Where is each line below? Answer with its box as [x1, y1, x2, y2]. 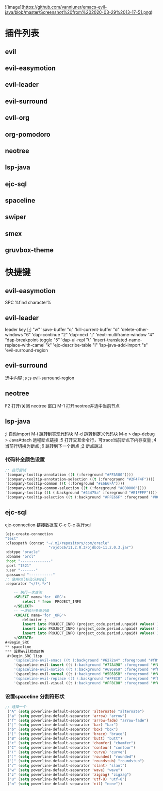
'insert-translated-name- [92, 337, 142, 343]
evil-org [5, 114, 30, 122]
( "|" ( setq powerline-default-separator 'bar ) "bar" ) [7, 722, 118, 727]
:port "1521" [5, 563, 32, 568]
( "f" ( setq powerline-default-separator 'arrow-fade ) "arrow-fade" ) [7, 718, 149, 723]
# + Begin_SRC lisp [7, 653, 42, 659]
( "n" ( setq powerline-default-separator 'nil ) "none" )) [7, 781, 123, 786]
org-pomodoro [5, 130, 51, 138]
